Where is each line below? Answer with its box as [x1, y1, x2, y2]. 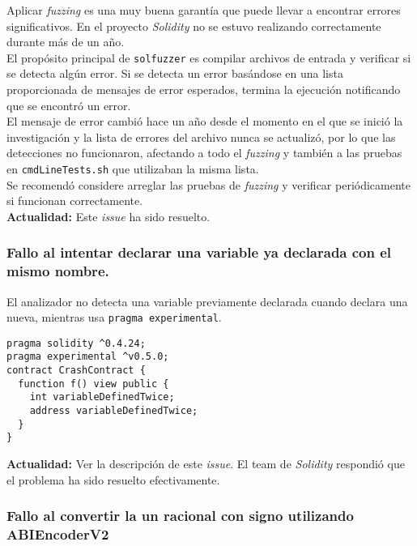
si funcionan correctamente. [6, 192, 143, 209]
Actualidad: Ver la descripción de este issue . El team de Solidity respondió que [6, 455, 405, 472]
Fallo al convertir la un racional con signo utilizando [6, 505, 354, 526]
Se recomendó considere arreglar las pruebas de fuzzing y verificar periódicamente [6, 176, 411, 193]
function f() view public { [18, 378, 169, 390]
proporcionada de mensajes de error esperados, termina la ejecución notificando [6, 81, 401, 98]
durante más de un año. [6, 33, 125, 50]
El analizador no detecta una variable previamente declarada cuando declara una [6, 292, 408, 309]
